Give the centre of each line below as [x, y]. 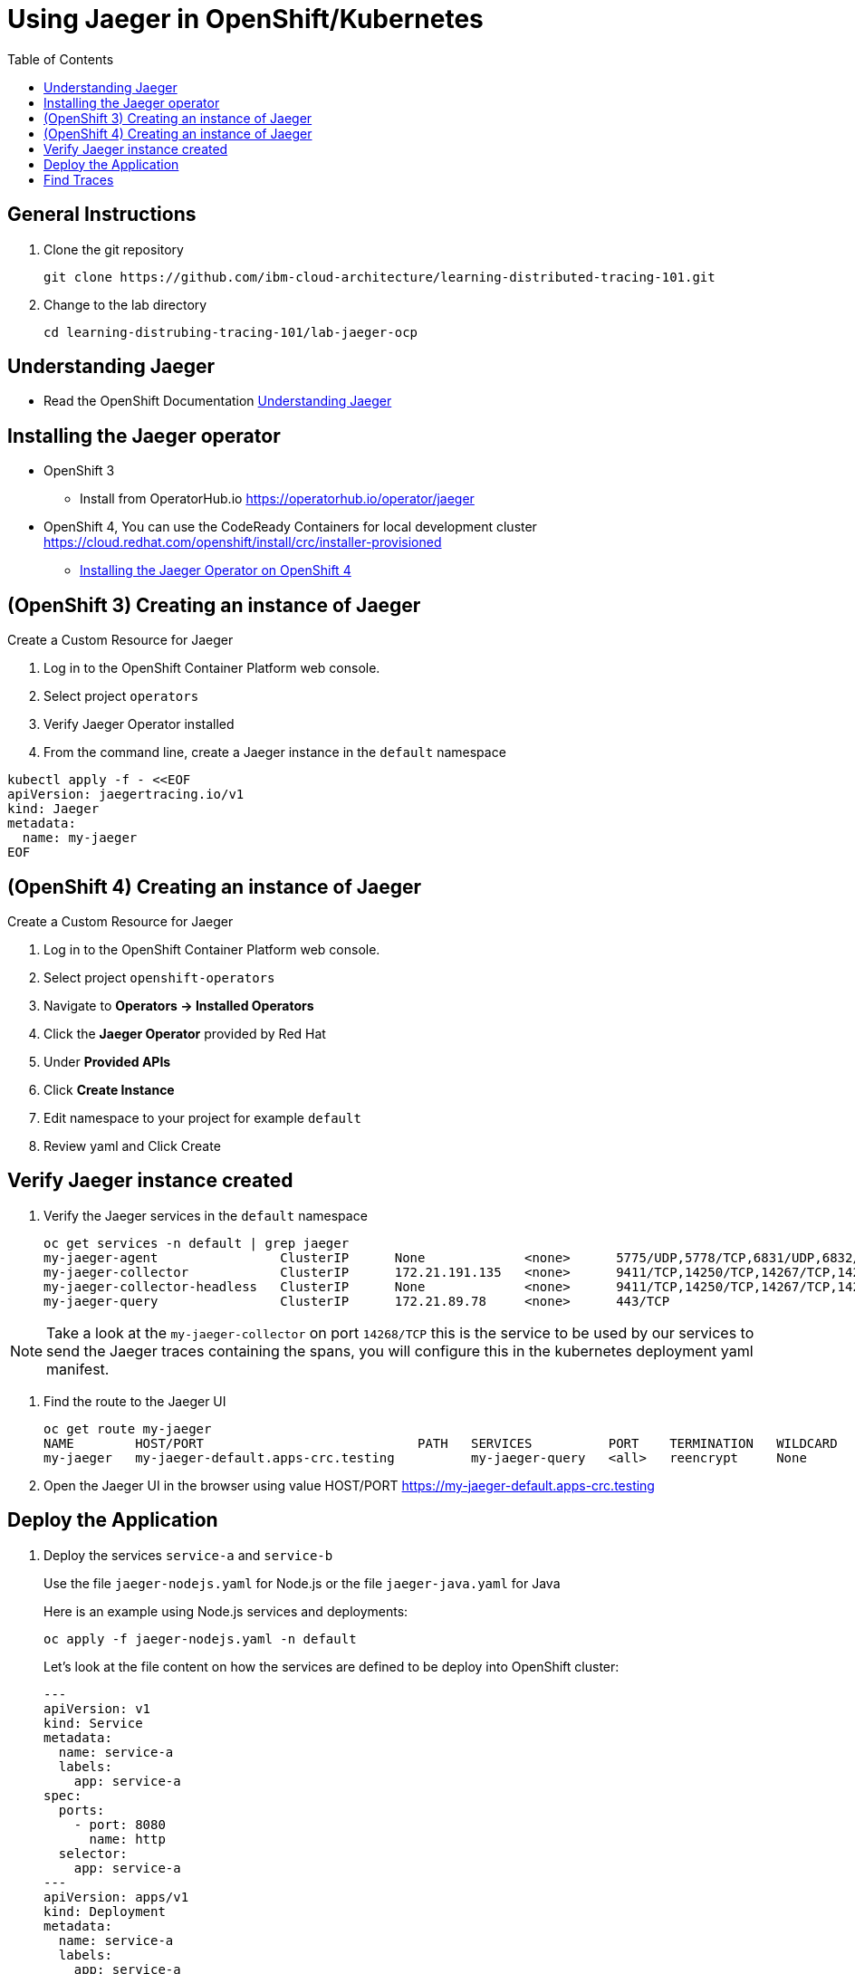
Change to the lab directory [125, 304]
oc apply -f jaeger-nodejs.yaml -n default [200, 1639]
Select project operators [121, 696]
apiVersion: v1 [97, 1708]
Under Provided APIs [107, 1061]
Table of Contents [61, 59]
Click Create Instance [109, 1089]
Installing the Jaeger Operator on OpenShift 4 [216, 570]
